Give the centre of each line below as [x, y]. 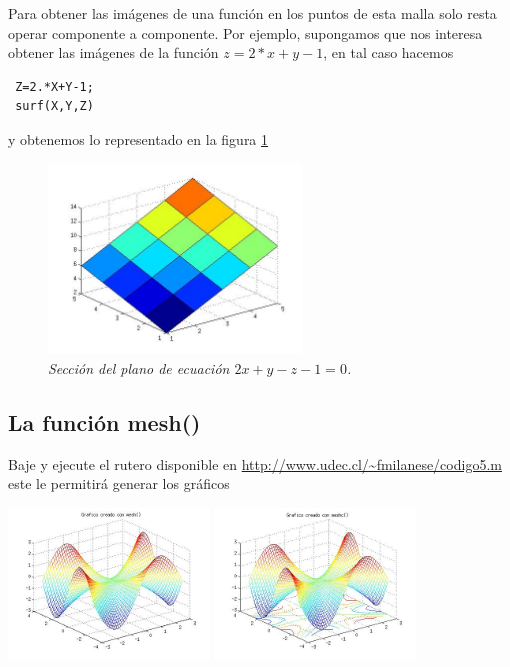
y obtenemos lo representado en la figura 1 [138, 138]
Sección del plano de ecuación [139, 367]
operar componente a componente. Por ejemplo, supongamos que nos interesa [245, 32]
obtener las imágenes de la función [113, 52]
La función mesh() [104, 421]
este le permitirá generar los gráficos [119, 483]
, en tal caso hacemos [388, 52]
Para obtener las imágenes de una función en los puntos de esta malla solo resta [252, 13]
